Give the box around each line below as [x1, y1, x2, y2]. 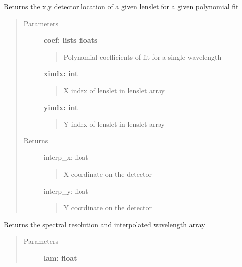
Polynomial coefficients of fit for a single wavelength [63, 51, 222, 62]
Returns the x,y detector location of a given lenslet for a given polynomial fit [4, 1, 239, 11]
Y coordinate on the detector [63, 202, 152, 213]
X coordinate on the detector [63, 168, 152, 179]
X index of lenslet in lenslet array [63, 85, 165, 95]
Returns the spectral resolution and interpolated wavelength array [4, 219, 205, 229]
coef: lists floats [43, 35, 98, 45]
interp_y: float [43, 185, 88, 196]
